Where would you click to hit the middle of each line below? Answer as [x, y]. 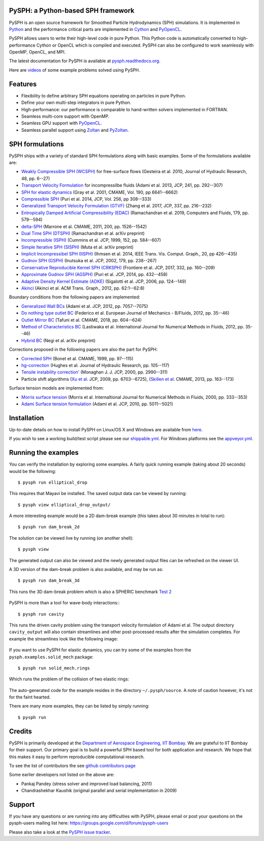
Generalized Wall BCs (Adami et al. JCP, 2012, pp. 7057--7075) [85, 306]
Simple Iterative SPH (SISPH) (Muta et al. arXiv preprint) [77, 247]
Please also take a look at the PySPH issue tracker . [60, 832]
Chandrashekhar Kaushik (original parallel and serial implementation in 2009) [99, 791]
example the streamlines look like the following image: [64, 639]
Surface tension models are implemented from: [56, 388]
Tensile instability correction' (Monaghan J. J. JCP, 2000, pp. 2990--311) [95, 372]
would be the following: [33, 471]
